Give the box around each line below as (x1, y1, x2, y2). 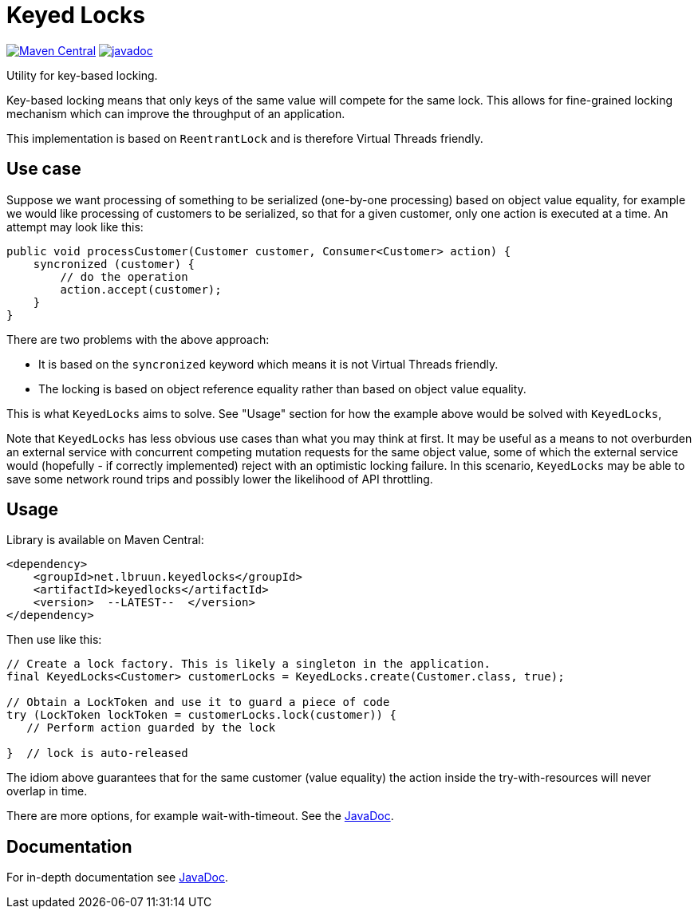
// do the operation (60, 270, 188, 283)
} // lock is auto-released (6, 747, 188, 760)
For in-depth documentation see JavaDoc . (6, 870, 229, 885)
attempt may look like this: (6, 219, 144, 234)
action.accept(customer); (60, 282, 222, 296)
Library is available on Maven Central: (6, 533, 204, 547)
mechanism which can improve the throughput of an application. (6, 106, 345, 120)
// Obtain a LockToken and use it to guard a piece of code (6, 696, 390, 709)
